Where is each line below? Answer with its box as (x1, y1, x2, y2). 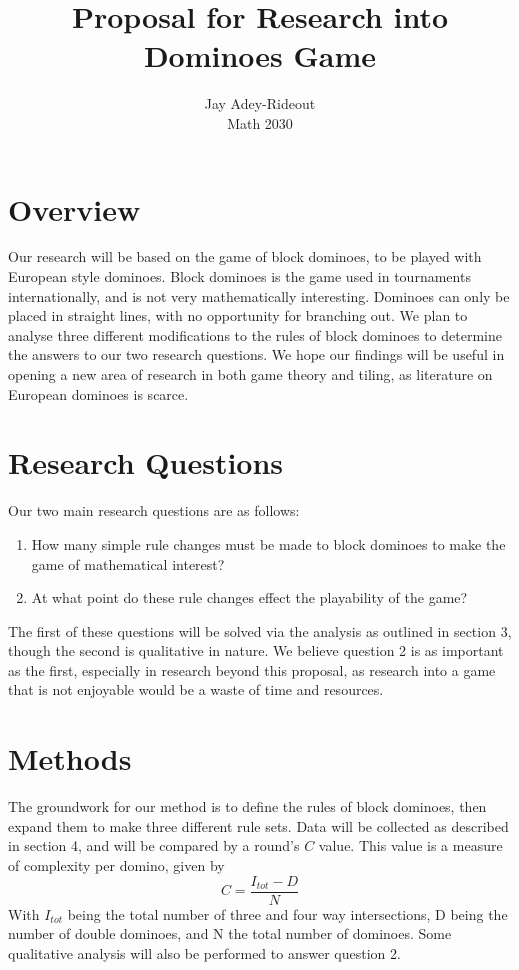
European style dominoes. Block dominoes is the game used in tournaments (8, 266, 471, 287)
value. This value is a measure (318, 835, 503, 856)
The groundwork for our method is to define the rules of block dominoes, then (8, 796, 487, 817)
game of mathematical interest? (31, 553, 225, 574)
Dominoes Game (143, 35, 377, 76)
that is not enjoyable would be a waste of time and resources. (8, 679, 384, 700)
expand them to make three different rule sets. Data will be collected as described (8, 815, 509, 836)
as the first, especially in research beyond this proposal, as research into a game (8, 659, 496, 680)
